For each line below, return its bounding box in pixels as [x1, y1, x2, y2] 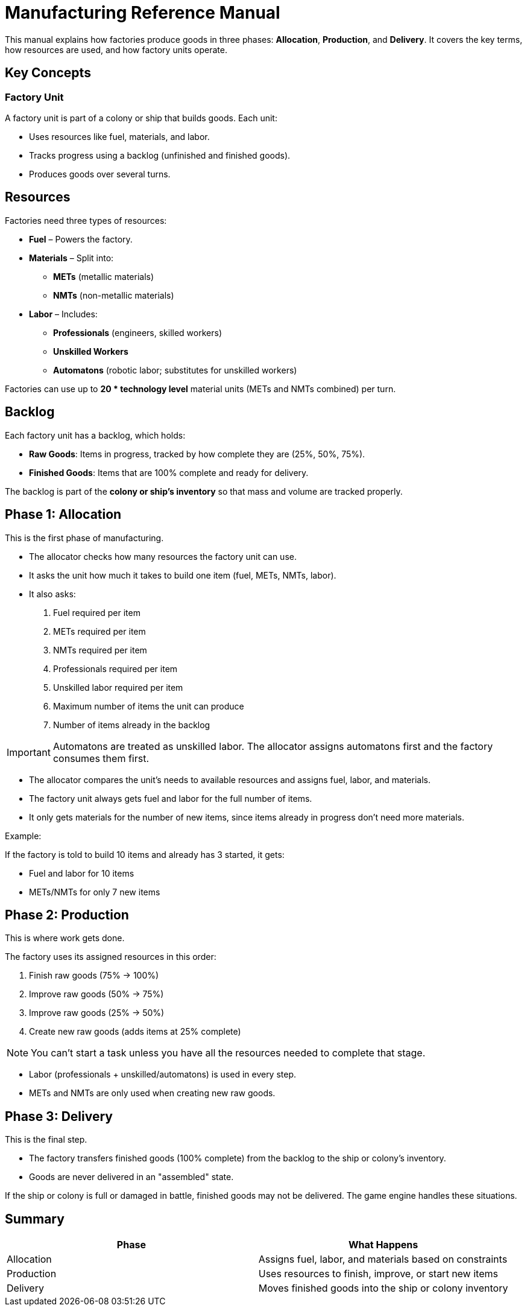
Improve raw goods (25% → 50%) [29, 1008, 165, 1018]
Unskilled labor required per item [53, 682, 183, 693]
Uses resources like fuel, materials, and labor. [29, 131, 210, 142]
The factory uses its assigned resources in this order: [5, 951, 216, 962]
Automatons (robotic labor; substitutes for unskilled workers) [53, 364, 297, 375]
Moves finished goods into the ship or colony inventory [258, 1282, 508, 1295]
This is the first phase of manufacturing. [5, 532, 164, 543]
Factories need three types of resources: [5, 215, 167, 226]
